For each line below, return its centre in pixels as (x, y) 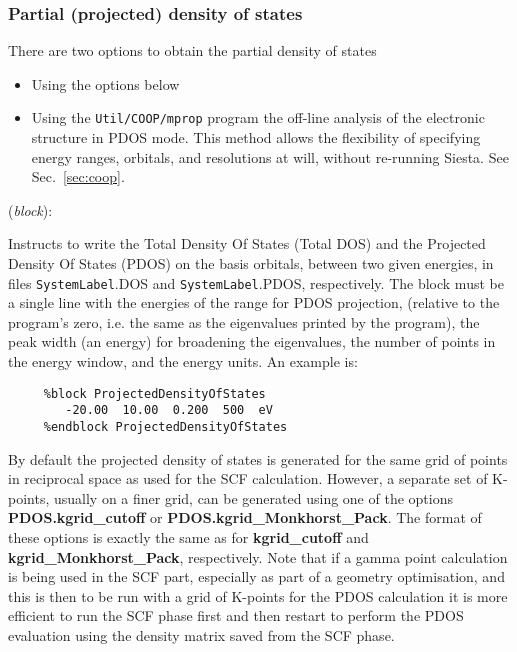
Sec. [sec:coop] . (78, 176)
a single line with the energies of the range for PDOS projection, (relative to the (254, 302)
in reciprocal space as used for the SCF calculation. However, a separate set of (248, 478)
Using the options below (105, 83)
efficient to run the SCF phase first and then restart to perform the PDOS (236, 615)
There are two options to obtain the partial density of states (192, 50)
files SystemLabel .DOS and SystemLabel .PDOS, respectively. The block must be (256, 282)
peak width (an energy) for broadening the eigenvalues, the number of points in (252, 341)
